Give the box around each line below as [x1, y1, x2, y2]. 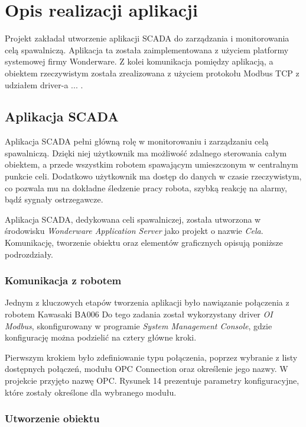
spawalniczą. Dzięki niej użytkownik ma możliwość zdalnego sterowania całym [5, 146, 287, 159]
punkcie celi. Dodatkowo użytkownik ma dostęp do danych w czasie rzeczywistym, [5, 170, 302, 182]
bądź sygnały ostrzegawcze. [5, 193, 103, 206]
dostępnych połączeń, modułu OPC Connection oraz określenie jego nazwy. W [5, 362, 288, 375]
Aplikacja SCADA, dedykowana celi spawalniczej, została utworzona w [5, 213, 261, 225]
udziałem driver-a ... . [5, 78, 83, 91]
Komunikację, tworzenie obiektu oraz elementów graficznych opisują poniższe [5, 236, 283, 249]
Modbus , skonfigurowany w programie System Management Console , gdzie [5, 319, 272, 332]
